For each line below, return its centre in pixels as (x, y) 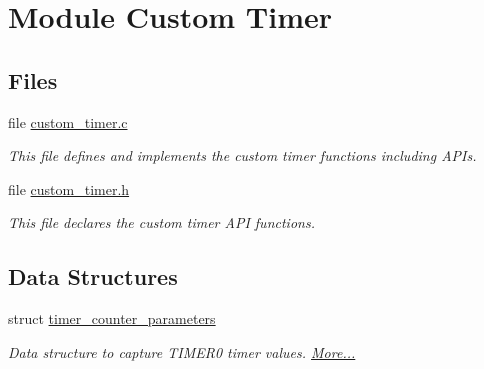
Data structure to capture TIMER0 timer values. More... (182, 351)
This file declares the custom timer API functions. (161, 222)
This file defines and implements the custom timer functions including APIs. (242, 155)
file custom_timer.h (69, 188)
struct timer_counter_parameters (112, 318)
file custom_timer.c (68, 121)
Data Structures (93, 276)
